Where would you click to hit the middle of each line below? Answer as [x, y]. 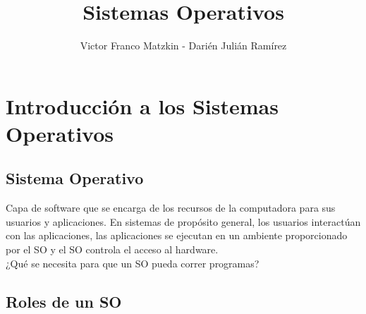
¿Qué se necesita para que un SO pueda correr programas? [133, 263]
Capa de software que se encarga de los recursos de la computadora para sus [171, 208]
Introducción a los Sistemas [142, 105]
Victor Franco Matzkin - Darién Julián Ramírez [183, 46]
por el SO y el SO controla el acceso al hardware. [112, 249]
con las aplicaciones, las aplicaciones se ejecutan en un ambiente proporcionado [177, 235]
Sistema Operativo [75, 178]
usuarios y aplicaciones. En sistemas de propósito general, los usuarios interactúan [183, 221]
